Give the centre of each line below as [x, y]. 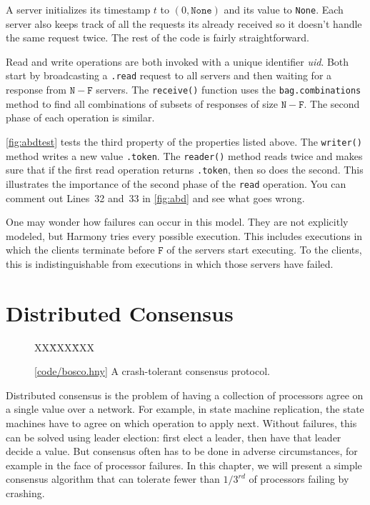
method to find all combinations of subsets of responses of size [142, 103]
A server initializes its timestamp [78, 9]
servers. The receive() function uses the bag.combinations [229, 90]
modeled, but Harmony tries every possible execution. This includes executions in [184, 235]
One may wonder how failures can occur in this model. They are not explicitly [177, 222]
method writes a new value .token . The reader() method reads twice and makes [184, 155]
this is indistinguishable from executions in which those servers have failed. [170, 263]
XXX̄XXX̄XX [64, 347]
